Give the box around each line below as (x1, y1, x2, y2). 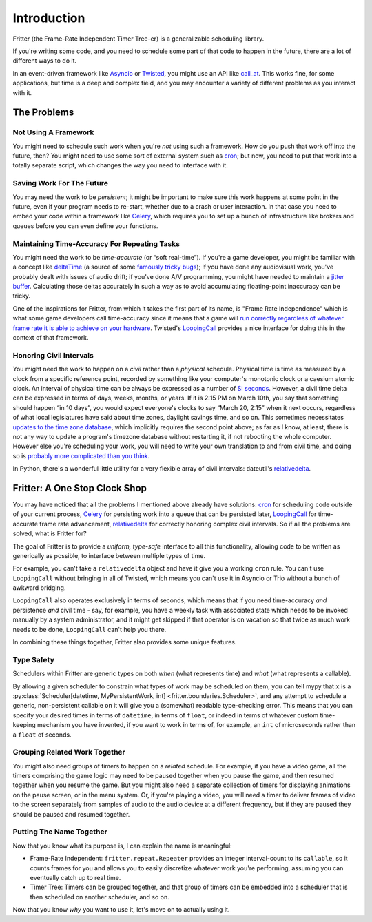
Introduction (12, 10, 85, 25)
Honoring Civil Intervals (12, 350, 94, 360)
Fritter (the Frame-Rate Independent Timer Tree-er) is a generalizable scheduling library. (12, 34, 265, 43)
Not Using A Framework (12, 127, 94, 137)
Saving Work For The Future (12, 178, 108, 188)
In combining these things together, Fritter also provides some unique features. (12, 638, 237, 646)
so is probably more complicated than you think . (12, 451, 150, 460)
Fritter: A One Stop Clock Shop (12, 482, 147, 494)
